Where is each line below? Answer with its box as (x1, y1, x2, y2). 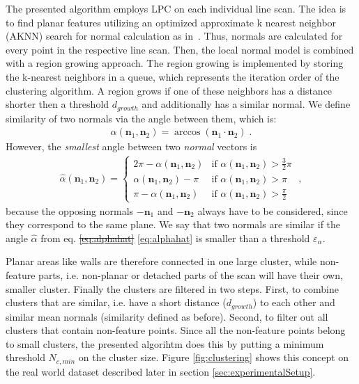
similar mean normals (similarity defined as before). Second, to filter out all (6, 309, 328, 323)
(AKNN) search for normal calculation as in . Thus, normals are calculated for (6, 29, 343, 43)
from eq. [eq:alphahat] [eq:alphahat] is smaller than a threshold (40, 230, 310, 245)
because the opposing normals (6, 203, 134, 218)
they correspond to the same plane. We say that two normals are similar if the (6, 217, 341, 232)
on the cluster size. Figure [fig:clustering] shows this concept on (78, 350, 349, 365)
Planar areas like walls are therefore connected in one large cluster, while (6, 254, 317, 269)
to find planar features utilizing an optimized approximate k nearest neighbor (6, 15, 337, 29)
